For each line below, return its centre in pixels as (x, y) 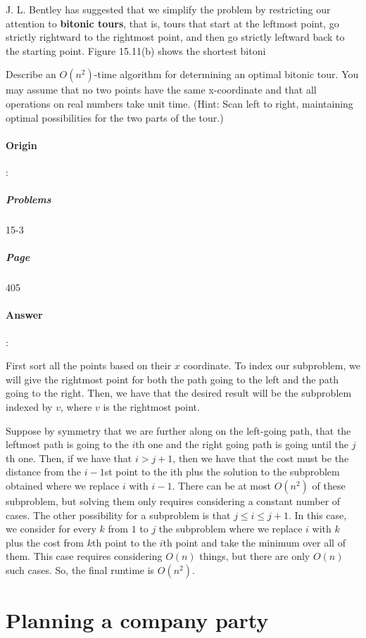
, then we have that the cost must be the (261, 458)
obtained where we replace (63, 485)
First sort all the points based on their (89, 365)
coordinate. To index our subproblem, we (272, 365)
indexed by (29, 407)
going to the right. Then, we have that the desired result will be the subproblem (179, 393)
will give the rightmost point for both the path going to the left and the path (172, 379)
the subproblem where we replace (231, 529)
